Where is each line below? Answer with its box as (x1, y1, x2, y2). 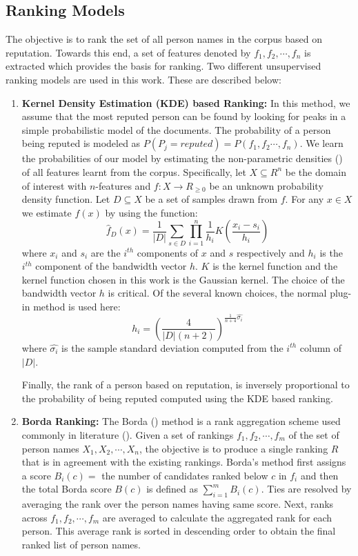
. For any (285, 192, 324, 206)
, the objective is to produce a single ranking (139, 441, 328, 455)
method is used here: (33, 299, 121, 314)
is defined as (146, 481, 198, 496)
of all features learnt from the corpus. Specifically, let (21, 164, 246, 179)
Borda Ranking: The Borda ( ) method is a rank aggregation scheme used (21, 414, 341, 428)
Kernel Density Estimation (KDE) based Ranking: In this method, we (21, 95, 350, 110)
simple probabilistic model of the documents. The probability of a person (21, 122, 331, 137)
